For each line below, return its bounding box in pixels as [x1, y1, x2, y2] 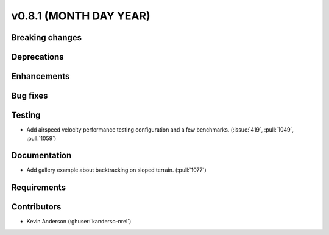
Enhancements [11, 71, 70, 82]
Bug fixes [11, 91, 48, 101]
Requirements [11, 183, 66, 193]
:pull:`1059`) [26, 135, 57, 142]
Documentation [11, 150, 72, 161]
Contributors [11, 202, 62, 212]
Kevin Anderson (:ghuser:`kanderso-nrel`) [26, 218, 132, 225]
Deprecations [11, 52, 64, 62]
